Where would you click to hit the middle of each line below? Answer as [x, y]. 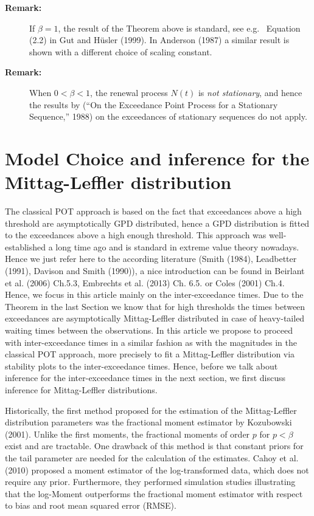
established [26, 246]
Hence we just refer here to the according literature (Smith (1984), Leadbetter [151, 259]
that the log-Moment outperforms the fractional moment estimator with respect [154, 493]
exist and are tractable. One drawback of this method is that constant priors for [154, 446]
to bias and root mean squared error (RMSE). [91, 505]
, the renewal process [129, 92]
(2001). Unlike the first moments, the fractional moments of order [127, 434]
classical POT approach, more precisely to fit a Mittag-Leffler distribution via [150, 354]
